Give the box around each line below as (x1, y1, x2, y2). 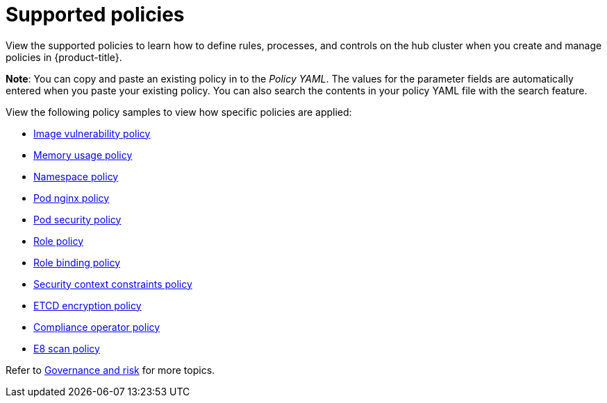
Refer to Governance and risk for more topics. (6, 363, 215, 376)
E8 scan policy (33, 342, 100, 354)
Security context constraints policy (33, 277, 192, 290)
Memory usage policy (33, 148, 133, 161)
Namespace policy (33, 170, 119, 182)
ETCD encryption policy (33, 299, 142, 311)
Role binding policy (33, 256, 121, 268)
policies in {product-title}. (6, 51, 122, 63)
